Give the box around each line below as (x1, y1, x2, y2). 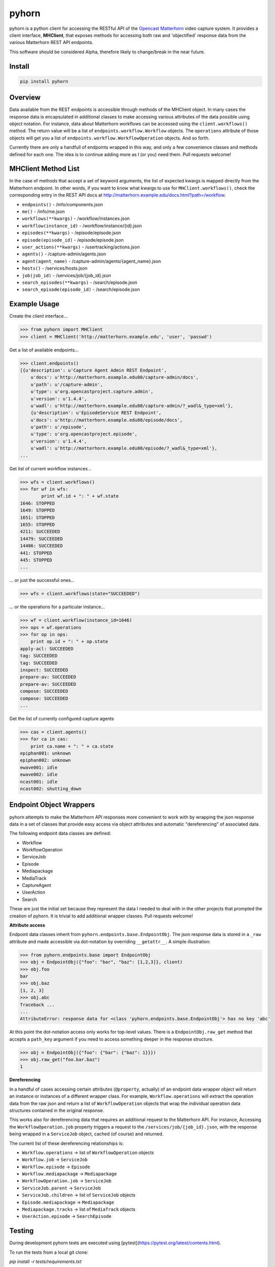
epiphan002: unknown (20, 758, 71, 763)
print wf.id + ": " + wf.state (41, 493, 119, 499)
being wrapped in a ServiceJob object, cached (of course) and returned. (9, 1131, 164, 1137)
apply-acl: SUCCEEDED (20, 646, 74, 651)
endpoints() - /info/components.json (22, 201, 103, 207)
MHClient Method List (9, 165, 80, 173)
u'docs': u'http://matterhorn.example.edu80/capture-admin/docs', (30, 375, 199, 380)
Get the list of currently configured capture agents (9, 715, 114, 722)
